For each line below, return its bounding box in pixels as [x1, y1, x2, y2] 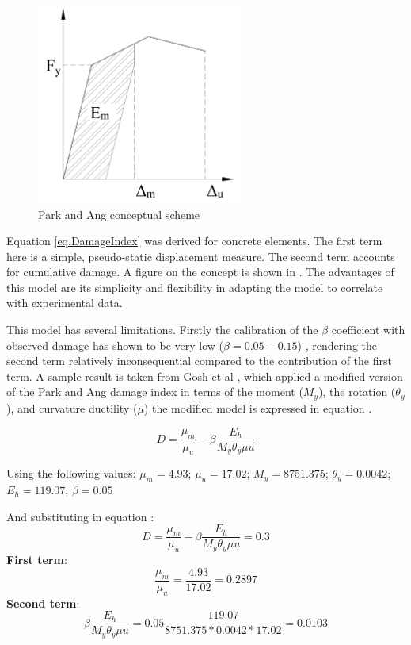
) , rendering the [297, 336, 378, 353]
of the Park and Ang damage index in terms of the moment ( [6, 383, 303, 400]
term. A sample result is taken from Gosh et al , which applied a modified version [6, 367, 403, 384]
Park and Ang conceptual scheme [38, 205, 200, 222]
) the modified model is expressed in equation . [143, 399, 372, 416]
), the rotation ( [318, 383, 396, 400]
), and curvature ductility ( [6, 399, 138, 416]
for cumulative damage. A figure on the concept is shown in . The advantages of [6, 263, 394, 280]
